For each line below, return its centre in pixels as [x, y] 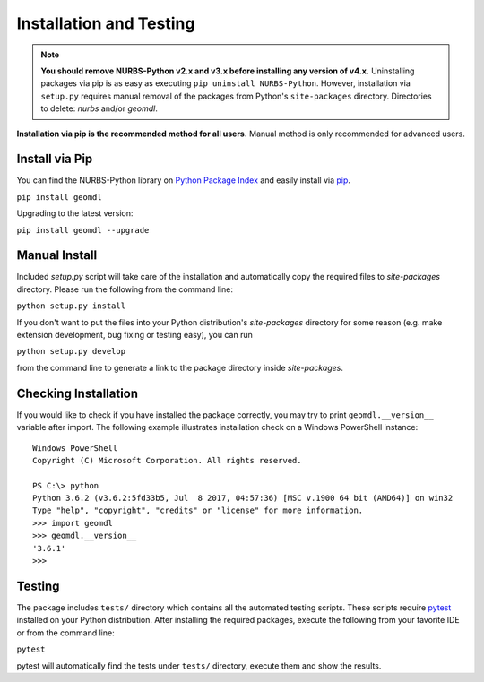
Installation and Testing [106, 23]
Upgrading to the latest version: [75, 213]
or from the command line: [66, 633]
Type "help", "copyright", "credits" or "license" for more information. [198, 510]
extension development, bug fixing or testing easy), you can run [134, 335]
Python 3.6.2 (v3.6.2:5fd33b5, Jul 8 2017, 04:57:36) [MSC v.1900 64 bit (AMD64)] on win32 [243, 498]
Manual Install [57, 255]
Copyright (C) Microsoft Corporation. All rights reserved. [167, 460]
